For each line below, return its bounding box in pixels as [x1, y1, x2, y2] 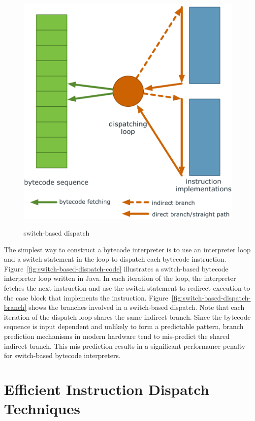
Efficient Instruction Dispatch [4, 379, 209, 399]
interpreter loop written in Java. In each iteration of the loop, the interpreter [4, 273, 236, 283]
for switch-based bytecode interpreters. [4, 350, 121, 361]
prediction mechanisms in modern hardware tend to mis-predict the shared [4, 331, 230, 341]
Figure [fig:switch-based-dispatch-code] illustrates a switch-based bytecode [4, 263, 228, 273]
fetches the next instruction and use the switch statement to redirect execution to [4, 283, 250, 293]
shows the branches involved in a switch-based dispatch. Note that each [29, 302, 245, 312]
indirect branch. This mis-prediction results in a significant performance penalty [4, 340, 246, 351]
